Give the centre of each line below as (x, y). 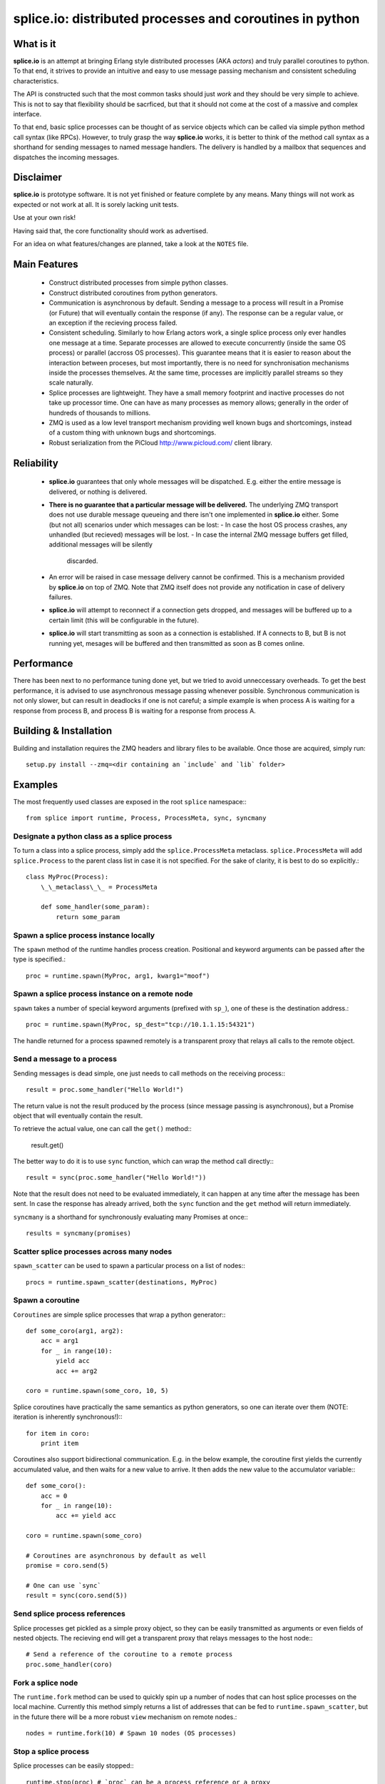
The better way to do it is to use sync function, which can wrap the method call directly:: (143, 1161)
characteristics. (36, 81)
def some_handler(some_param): (95, 907)
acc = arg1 (60, 1341)
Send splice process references (70, 1614)
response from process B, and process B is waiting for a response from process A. (134, 711)
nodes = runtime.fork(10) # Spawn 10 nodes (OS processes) (131, 1733)
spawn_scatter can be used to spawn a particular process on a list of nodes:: (129, 1266)
